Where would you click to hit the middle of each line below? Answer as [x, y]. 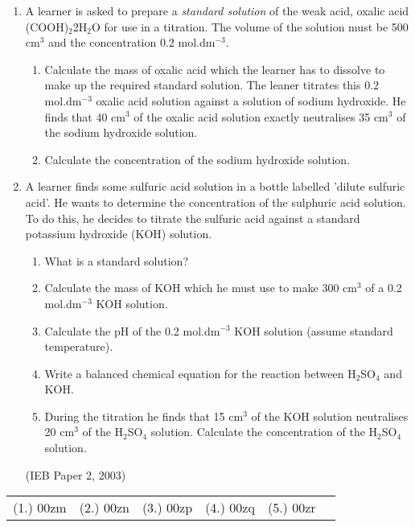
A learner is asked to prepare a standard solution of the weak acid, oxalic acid [217, 10]
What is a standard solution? [116, 260]
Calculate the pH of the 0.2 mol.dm [132, 330]
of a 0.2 [384, 288]
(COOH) [47, 26]
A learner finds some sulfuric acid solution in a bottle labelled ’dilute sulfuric [215, 186]
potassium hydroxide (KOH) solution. [119, 234]
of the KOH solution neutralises [330, 416]
